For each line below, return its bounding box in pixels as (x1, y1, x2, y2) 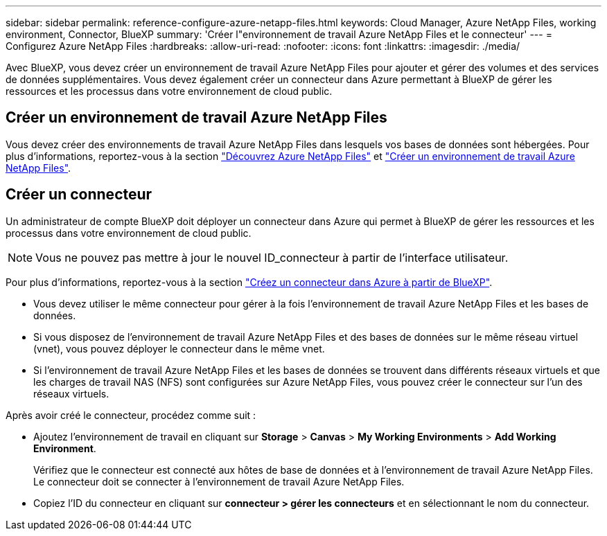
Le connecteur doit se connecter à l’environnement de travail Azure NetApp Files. (33, 475, 405, 488)
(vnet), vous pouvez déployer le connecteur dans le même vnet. (33, 342, 325, 355)
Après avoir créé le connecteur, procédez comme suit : (6, 409, 256, 421)
